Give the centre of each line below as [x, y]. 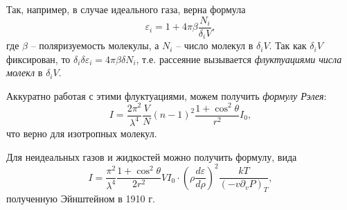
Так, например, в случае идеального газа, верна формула [126, 9]
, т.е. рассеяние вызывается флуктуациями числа [239, 59]
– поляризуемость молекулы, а [95, 45]
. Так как [288, 45]
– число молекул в [215, 45]
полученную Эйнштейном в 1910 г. [81, 199]
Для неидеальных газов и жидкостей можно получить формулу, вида [152, 156]
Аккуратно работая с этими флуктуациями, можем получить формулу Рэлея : [167, 95]
